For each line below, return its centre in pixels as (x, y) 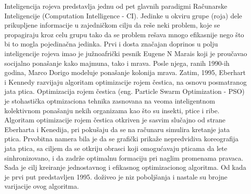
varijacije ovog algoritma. (42, 186)
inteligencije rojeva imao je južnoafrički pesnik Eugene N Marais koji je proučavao (126, 53)
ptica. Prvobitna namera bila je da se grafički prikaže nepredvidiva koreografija (121, 139)
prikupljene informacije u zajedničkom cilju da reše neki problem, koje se (112, 25)
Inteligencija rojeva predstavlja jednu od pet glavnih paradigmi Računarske (116, 6)
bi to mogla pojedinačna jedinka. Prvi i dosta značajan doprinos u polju (111, 44)
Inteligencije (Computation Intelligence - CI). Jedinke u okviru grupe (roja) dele (123, 15)
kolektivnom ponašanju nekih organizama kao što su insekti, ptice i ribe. (112, 110)
